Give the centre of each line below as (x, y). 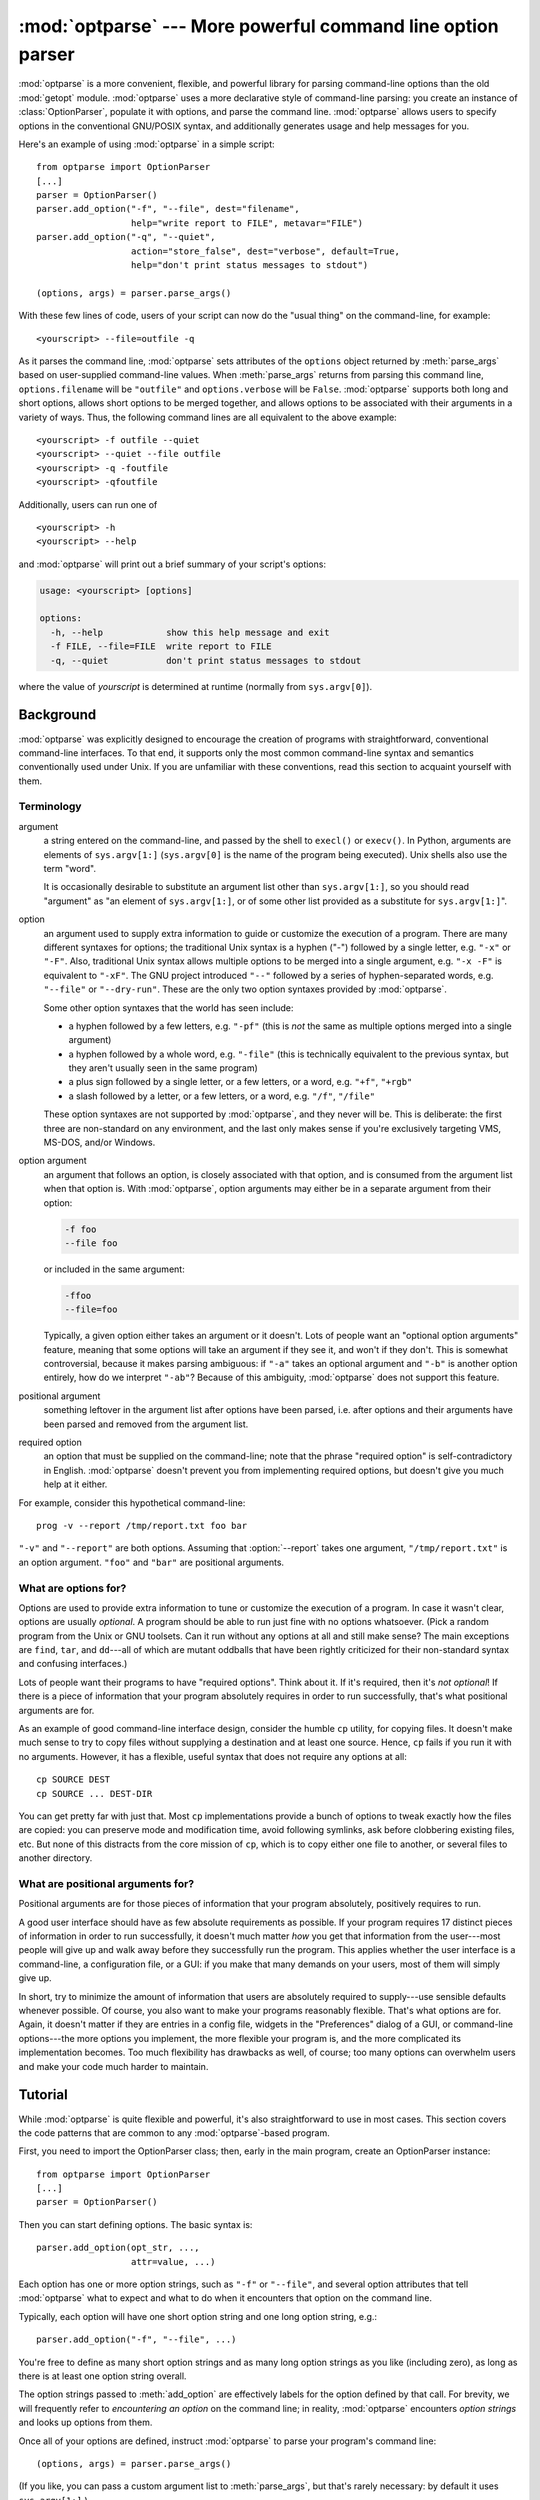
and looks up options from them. (85, 2422)
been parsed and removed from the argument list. (146, 1424)
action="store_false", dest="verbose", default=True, (265, 251)
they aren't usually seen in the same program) (163, 1068)
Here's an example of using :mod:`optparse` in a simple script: (146, 144)
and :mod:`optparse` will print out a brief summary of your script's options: (172, 564)
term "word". (70, 868)
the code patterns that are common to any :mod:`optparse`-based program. (174, 2132)
